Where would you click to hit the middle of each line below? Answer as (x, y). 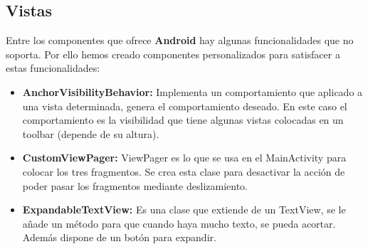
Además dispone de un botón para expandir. (119, 237)
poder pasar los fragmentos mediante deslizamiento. (135, 185)
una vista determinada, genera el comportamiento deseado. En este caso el (185, 106)
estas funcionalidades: (53, 68)
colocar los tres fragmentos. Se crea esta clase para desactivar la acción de (184, 171)
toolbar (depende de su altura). (91, 133)
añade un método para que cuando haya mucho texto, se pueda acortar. (179, 223)
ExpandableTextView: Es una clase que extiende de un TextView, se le (184, 210)
